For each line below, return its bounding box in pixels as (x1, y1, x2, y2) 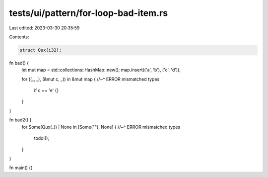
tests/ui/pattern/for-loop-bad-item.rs (9, 7, 168, 18)
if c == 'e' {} (34, 88, 59, 93)
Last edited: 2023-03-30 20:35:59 (9, 25, 80, 31)
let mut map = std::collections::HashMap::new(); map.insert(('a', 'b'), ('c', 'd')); (21, 67, 181, 73)
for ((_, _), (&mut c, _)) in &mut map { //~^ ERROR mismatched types (21, 76, 160, 82)
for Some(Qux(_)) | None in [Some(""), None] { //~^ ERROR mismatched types (21, 124, 181, 130)
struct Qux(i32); (19, 47, 62, 53)
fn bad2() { (9, 117, 32, 123)
